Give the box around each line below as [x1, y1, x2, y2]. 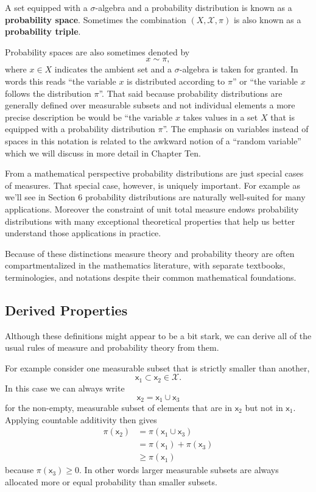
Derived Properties [5, 300, 128, 319]
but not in [245, 401, 283, 413]
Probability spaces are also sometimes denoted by [5, 45, 190, 58]
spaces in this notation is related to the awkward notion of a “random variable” [5, 134, 301, 147]
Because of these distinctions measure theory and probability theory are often [5, 247, 295, 259]
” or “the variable [232, 74, 298, 87]
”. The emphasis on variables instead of [163, 122, 309, 135]
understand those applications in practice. [5, 227, 161, 239]
